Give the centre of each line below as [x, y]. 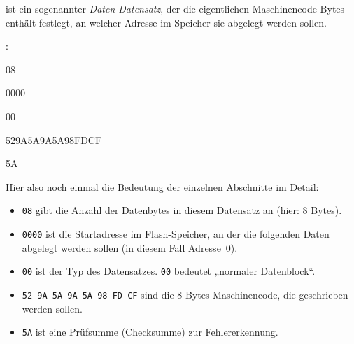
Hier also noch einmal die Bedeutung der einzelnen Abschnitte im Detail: [162, 186]
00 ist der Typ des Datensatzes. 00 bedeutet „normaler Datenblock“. [169, 271]
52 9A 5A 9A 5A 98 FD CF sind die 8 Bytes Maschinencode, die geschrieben [185, 294]
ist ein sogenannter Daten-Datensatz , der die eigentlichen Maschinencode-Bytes [175, 8]
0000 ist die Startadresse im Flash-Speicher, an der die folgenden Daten [176, 234]
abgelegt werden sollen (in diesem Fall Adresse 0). [130, 247]
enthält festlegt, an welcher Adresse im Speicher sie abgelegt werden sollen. [166, 22]
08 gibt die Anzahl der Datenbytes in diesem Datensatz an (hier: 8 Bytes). [182, 210]
